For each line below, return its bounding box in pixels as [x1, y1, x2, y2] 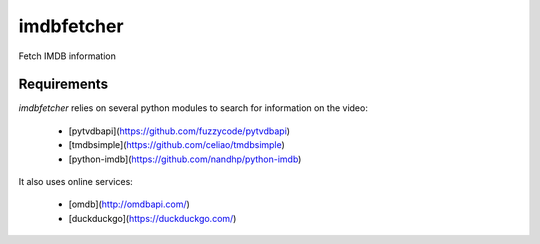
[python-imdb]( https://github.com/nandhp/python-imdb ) [68, 153, 302, 165]
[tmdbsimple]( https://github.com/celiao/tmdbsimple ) [68, 139, 285, 151]
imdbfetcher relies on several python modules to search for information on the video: [18, 102, 369, 114]
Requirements [18, 76, 109, 93]
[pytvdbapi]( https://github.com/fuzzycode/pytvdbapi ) [68, 125, 290, 137]
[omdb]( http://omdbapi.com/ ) [68, 198, 190, 210]
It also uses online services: [18, 176, 134, 188]
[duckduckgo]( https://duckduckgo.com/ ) [68, 212, 237, 224]
